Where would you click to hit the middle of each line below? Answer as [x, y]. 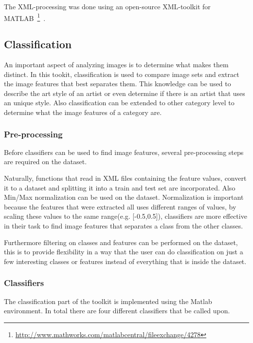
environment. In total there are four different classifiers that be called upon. [117, 311]
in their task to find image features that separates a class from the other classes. [124, 225]
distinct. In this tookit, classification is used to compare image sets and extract [122, 74]
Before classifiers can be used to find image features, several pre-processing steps [124, 152]
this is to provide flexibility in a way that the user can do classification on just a [124, 252]
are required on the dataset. [45, 162]
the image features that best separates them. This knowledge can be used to [117, 84]
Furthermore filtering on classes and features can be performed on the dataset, [121, 242]
